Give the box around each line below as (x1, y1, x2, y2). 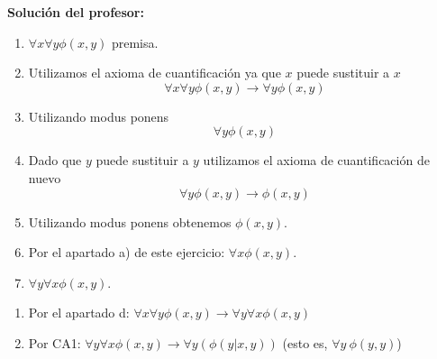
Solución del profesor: (7, 3, 144, 21)
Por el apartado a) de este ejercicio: (28, 243, 225, 262)
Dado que (28, 151, 82, 170)
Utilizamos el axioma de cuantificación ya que (28, 63, 281, 82)
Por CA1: (28, 333, 81, 352)
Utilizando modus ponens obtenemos (28, 212, 232, 231)
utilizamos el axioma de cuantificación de (203, 151, 430, 170)
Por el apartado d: (28, 303, 130, 322)
